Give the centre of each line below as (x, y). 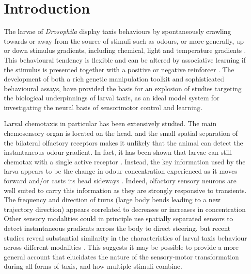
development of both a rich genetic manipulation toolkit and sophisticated (114, 79)
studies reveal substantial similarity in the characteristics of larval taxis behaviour (125, 237)
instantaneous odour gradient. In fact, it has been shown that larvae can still (118, 152)
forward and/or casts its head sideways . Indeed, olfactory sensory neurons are (120, 181)
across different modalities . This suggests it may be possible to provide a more (121, 247)
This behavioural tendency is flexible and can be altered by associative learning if (125, 59)
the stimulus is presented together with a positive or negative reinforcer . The (119, 69)
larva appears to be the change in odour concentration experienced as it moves (121, 171)
